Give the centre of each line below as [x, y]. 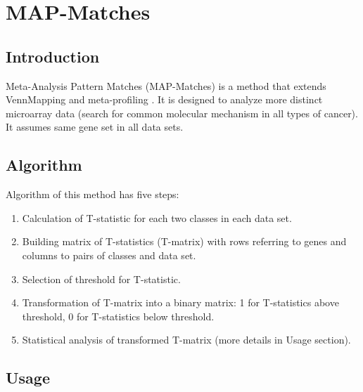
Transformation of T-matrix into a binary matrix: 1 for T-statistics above [180, 302]
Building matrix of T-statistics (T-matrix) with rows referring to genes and [184, 241]
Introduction [53, 56]
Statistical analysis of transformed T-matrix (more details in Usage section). [186, 340]
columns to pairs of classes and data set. [109, 255]
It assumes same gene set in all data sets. [95, 127]
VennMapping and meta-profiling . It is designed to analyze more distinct [164, 99]
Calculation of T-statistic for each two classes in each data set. [157, 217]
